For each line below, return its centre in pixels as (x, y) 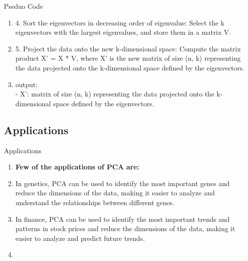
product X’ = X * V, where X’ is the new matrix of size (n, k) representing (128, 58)
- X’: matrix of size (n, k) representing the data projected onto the (115, 94)
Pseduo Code (23, 6)
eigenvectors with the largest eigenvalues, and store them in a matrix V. (123, 32)
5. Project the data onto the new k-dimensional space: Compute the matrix (128, 48)
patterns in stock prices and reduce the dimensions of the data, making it (125, 228)
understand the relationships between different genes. (95, 202)
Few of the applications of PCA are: (77, 167)
